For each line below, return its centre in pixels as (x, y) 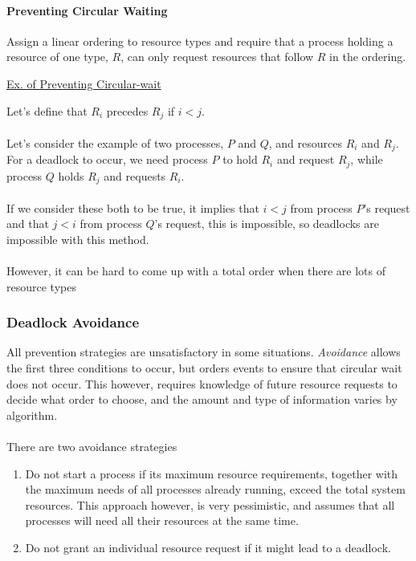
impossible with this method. (78, 239)
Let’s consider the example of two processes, (115, 142)
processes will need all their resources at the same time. (162, 520)
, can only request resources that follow (217, 57)
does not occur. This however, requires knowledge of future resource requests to (202, 383)
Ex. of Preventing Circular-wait (84, 83)
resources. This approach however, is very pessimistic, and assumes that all (210, 504)
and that (28, 224)
